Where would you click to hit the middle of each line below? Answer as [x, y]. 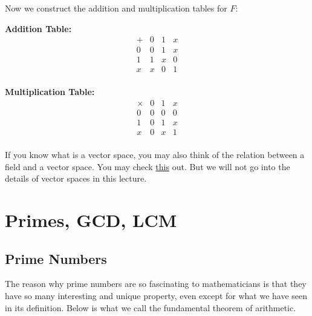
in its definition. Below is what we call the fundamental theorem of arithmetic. [151, 307]
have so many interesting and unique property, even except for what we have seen [156, 296]
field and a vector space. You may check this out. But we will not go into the [148, 166]
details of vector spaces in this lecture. [76, 178]
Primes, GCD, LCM [91, 220]
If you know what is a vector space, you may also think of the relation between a [155, 155]
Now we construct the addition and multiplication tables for [116, 8]
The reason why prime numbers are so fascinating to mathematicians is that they [156, 284]
